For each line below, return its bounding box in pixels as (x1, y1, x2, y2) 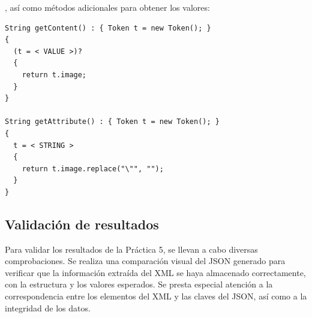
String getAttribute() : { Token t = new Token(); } (5, 117, 220, 126)
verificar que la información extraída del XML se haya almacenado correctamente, (5, 266, 306, 278)
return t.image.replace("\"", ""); (22, 164, 164, 173)
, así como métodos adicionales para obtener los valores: (5, 1, 210, 13)
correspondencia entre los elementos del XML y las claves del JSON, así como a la (5, 290, 307, 302)
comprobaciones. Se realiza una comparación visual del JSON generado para (5, 255, 286, 267)
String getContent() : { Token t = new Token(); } (5, 23, 211, 32)
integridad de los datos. (5, 301, 91, 314)
